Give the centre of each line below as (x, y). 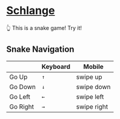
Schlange (31, 11)
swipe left (90, 96)
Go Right (22, 106)
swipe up (89, 77)
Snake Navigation (40, 49)
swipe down (93, 87)
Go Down (23, 87)
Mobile (94, 67)
